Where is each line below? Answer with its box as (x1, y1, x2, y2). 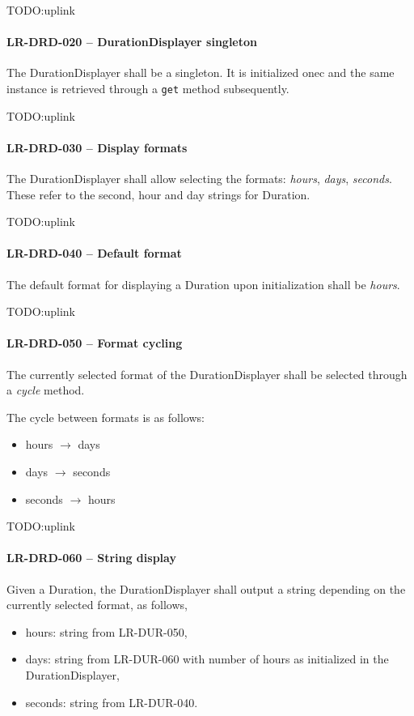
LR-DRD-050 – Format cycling (6, 335, 183, 352)
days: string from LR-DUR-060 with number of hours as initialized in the (25, 650, 389, 667)
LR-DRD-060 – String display (6, 549, 176, 566)
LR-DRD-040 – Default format (6, 245, 182, 262)
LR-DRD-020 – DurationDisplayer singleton (6, 33, 257, 50)
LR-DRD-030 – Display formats (6, 139, 188, 156)
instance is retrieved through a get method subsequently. (6, 79, 289, 96)
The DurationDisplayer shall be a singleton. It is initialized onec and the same (6, 64, 395, 81)
